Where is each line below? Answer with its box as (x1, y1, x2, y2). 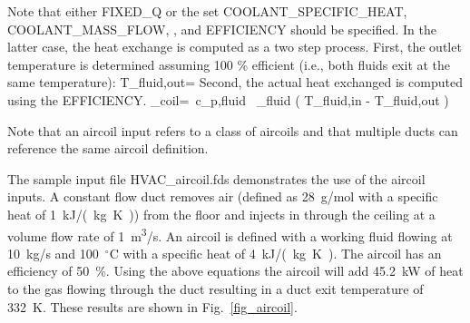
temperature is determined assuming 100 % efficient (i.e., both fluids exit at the (7, 54, 451, 73)
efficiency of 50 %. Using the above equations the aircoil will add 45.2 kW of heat (7, 261, 464, 280)
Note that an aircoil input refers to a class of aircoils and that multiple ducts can (7, 121, 458, 140)
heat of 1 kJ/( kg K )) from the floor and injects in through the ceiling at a (7, 204, 436, 223)
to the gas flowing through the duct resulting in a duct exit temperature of (7, 279, 424, 298)
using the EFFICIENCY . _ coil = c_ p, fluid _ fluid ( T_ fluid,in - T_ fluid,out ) (7, 90, 449, 109)
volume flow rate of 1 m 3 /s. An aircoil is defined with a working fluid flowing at (7, 223, 453, 245)
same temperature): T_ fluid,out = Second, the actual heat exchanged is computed (7, 73, 463, 92)
